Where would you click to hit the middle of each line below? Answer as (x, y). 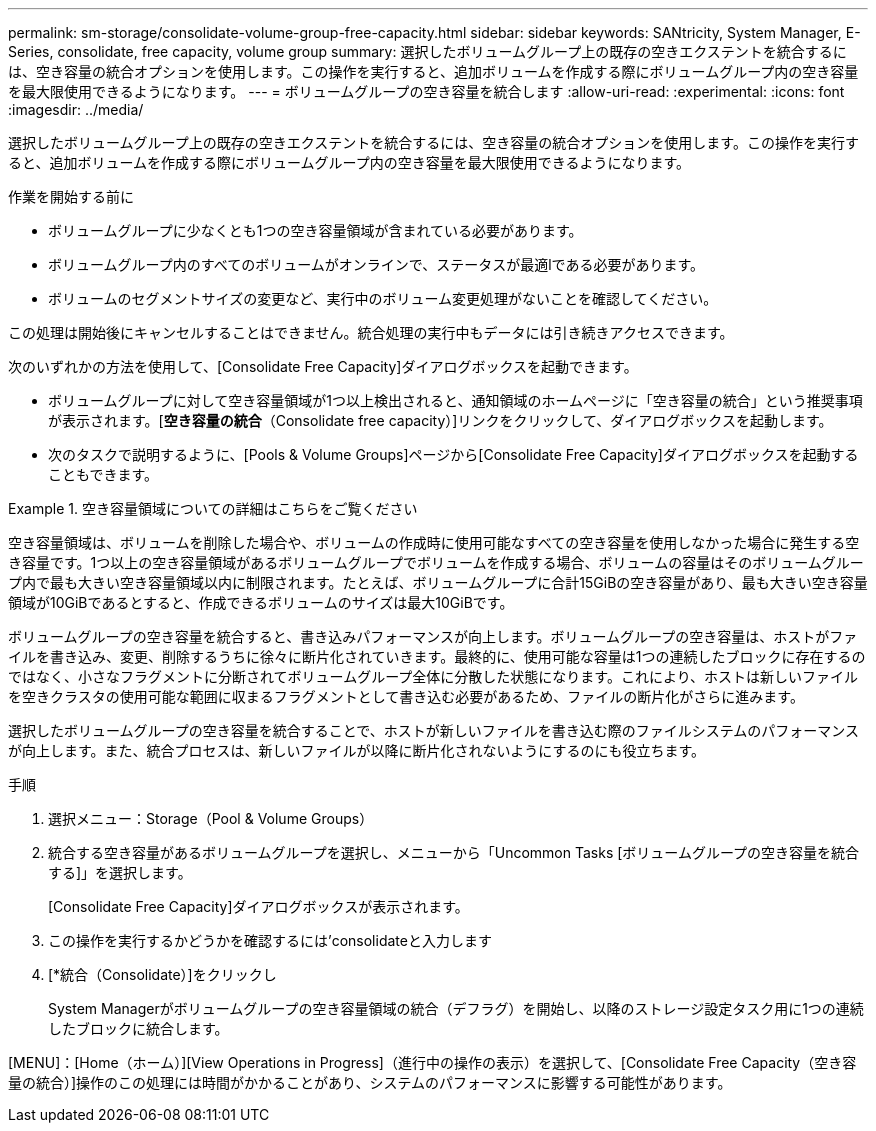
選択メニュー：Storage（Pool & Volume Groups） (211, 818)
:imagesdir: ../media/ (76, 109)
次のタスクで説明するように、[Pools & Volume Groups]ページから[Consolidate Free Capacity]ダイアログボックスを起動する (453, 454)
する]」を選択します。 (120, 872)
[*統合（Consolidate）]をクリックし (162, 974)
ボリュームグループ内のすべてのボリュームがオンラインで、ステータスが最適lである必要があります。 (376, 264)
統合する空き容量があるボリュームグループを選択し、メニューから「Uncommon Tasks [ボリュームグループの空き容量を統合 (454, 852)
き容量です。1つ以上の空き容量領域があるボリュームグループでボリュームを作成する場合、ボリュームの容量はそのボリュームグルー (436, 562)
